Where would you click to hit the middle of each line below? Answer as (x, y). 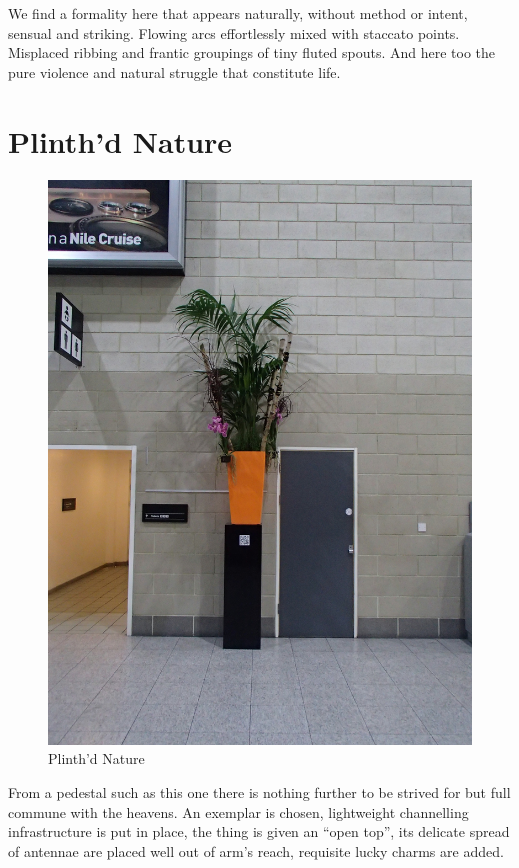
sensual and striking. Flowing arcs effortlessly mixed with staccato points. (234, 32)
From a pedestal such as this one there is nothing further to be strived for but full (259, 792)
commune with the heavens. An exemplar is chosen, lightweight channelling (238, 811)
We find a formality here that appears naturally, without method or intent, (238, 13)
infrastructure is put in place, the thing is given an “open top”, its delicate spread (259, 831)
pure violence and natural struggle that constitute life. (174, 71)
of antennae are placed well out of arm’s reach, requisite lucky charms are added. (256, 850)
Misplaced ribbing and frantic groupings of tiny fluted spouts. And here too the (252, 52)
